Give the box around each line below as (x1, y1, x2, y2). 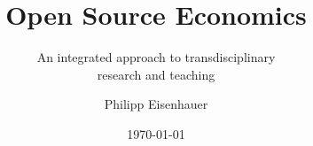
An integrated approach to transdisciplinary (36, 48, 276, 66)
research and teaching (97, 65, 215, 83)
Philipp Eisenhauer (104, 95, 208, 113)
